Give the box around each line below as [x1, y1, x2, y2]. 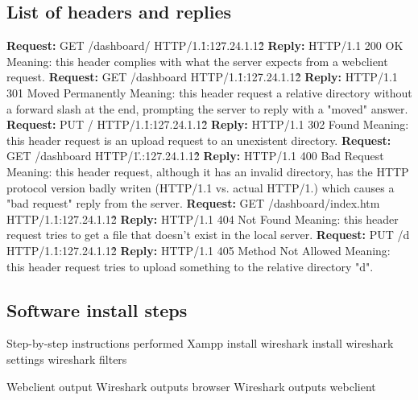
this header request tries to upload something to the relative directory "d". [6, 258, 374, 274]
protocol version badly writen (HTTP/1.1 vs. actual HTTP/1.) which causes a [6, 179, 395, 196]
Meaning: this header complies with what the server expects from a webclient [6, 52, 388, 69]
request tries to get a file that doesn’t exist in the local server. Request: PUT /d [6, 226, 410, 243]
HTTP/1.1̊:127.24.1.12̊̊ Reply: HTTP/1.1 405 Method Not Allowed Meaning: [6, 241, 391, 258]
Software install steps [6, 297, 188, 322]
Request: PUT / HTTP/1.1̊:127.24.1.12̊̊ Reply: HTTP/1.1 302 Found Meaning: [6, 116, 409, 133]
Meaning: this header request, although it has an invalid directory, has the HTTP [6, 163, 409, 179]
